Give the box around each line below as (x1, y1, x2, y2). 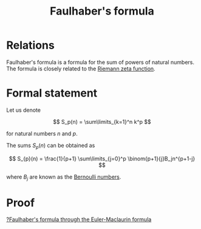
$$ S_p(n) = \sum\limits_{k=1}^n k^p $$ (52, 118, 152, 125)
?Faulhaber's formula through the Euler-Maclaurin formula (6, 216, 152, 223)
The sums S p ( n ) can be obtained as (6, 142, 95, 150)
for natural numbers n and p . (6, 129, 78, 137)
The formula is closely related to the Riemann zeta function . (6, 65, 156, 72)
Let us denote (6, 106, 41, 114)
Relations (6, 38, 55, 52)
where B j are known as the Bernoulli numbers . (6, 173, 121, 182)
